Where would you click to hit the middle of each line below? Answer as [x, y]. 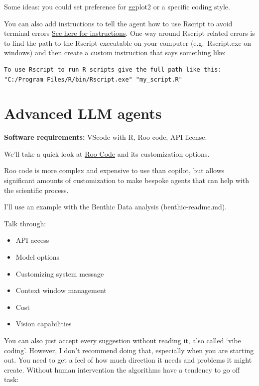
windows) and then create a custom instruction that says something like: [115, 52]
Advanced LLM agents [83, 113]
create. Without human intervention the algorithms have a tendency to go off [122, 369]
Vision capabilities [44, 324]
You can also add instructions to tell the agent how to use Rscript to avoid [118, 23]
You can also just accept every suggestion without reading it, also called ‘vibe [123, 340]
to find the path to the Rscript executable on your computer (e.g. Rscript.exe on [128, 43]
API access [32, 240]
